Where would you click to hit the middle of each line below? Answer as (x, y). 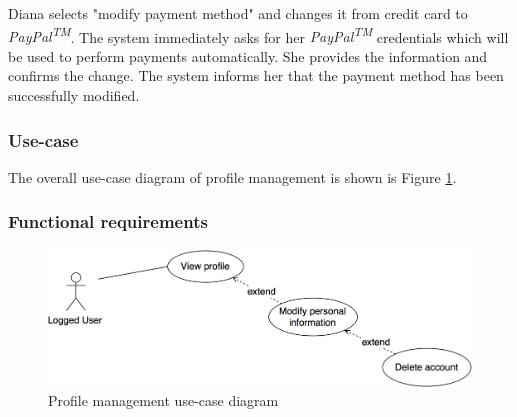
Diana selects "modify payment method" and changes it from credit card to (238, 13)
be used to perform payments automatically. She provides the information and (248, 55)
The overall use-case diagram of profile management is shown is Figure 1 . (232, 176)
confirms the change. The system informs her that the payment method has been (256, 75)
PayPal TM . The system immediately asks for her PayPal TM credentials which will (258, 35)
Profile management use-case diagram (163, 400)
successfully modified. (74, 95)
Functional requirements (108, 221)
